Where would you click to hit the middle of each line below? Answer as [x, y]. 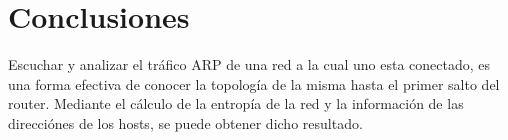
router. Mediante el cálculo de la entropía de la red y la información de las [236, 103]
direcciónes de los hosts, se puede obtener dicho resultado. [185, 122]
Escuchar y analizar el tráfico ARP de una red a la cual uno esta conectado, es [249, 64]
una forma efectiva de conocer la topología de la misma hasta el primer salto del [254, 83]
